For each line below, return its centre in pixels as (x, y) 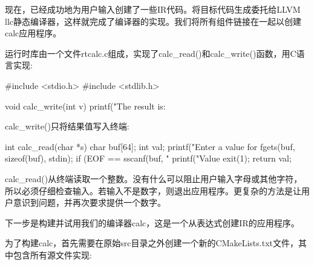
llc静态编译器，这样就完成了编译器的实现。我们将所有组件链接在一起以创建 (153, 21)
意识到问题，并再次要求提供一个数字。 (89, 202)
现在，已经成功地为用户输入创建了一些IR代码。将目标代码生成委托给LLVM (153, 9)
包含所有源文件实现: (52, 254)
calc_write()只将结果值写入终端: (67, 126)
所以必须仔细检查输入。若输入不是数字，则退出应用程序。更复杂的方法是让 (153, 190)
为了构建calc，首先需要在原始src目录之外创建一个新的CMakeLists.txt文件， (152, 243)
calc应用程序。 (33, 33)
